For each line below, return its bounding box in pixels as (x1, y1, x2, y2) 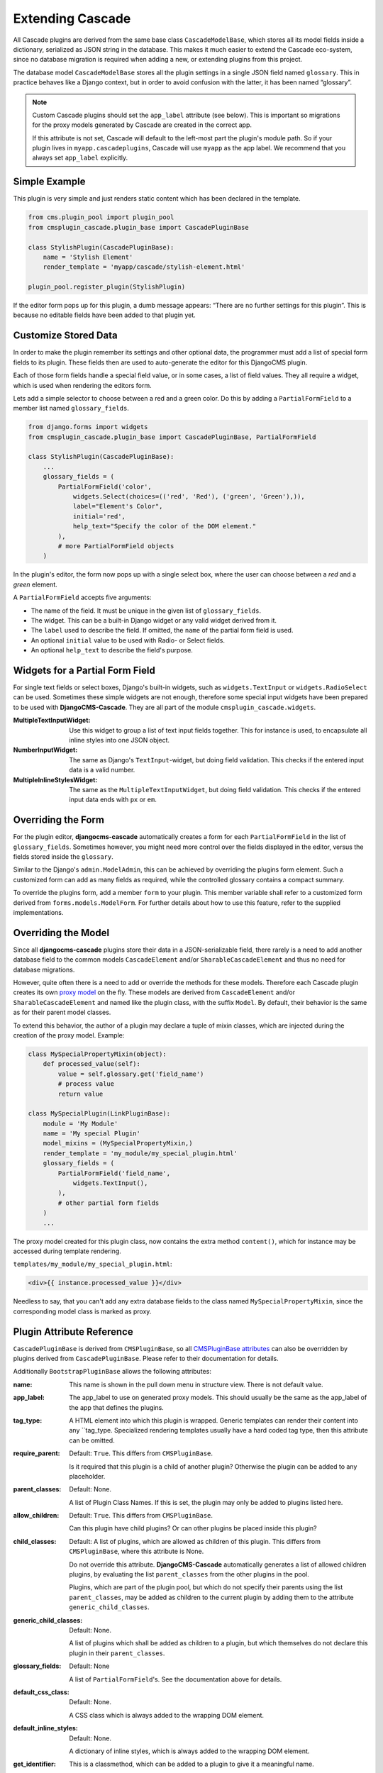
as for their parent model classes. (13, 1008, 111, 1017)
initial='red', (72, 512, 126, 521)
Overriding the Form (13, 814, 104, 826)
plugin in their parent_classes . (69, 1649, 165, 1657)
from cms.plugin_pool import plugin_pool (28, 213, 174, 221)
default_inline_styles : (13, 1724, 78, 1733)
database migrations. (13, 965, 75, 974)
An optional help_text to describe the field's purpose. (30, 646, 193, 655)
